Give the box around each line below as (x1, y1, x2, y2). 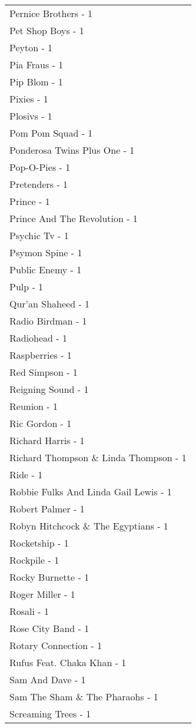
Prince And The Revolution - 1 (9, 211, 138, 225)
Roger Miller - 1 (9, 587, 75, 601)
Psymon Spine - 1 (9, 246, 82, 259)
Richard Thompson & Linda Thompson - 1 (9, 451, 187, 464)
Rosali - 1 (9, 604, 49, 618)
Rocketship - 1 (9, 536, 69, 550)
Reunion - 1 (9, 399, 58, 413)
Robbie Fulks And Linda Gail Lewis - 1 (9, 485, 172, 498)
